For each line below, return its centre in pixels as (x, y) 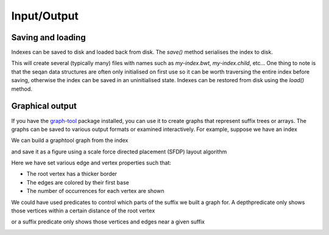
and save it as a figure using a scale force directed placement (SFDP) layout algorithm (119, 152)
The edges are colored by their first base (78, 182)
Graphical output (44, 106)
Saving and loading (48, 37)
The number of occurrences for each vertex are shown (95, 191)
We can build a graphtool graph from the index (70, 141)
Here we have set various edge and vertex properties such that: (91, 163)
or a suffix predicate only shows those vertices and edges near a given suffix (108, 222)
